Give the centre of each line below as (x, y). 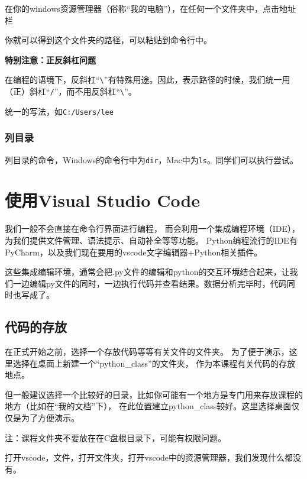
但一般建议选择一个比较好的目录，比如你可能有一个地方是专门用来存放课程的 (154, 394)
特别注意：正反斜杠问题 (50, 59)
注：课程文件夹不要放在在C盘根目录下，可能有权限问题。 (116, 437)
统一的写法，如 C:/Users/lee (59, 111)
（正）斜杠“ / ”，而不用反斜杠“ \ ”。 (71, 91)
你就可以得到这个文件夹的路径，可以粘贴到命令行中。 (108, 40)
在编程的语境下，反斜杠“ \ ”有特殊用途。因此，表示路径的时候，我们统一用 (148, 80)
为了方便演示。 (50, 418)
